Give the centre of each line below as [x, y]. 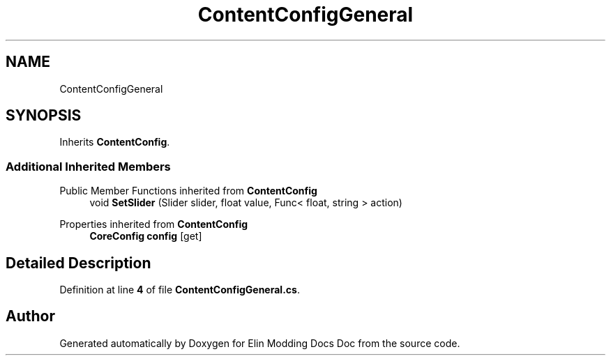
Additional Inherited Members [88, 166]
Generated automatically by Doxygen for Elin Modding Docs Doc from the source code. [260, 343]
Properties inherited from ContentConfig [154, 224]
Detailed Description [78, 263]
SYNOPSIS [44, 116]
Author [30, 316]
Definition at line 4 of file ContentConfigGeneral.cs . [180, 290]
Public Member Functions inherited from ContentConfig [188, 191]
